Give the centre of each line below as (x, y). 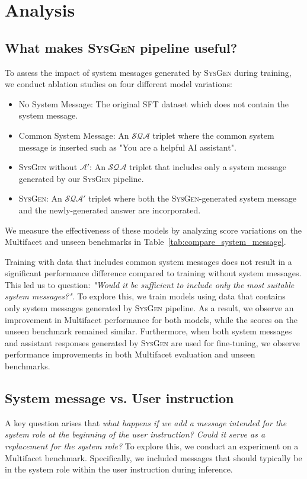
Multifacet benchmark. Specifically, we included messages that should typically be (153, 457)
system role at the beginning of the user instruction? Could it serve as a (135, 434)
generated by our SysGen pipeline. (81, 178)
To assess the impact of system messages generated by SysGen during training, (148, 72)
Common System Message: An (74, 135)
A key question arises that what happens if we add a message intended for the (146, 422)
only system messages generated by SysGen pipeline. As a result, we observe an (149, 308)
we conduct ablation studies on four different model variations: (119, 84)
